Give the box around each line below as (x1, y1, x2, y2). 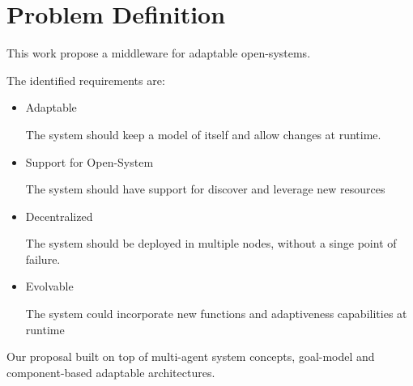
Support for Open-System (25, 153, 154, 170)
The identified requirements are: (6, 71, 165, 88)
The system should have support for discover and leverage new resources (25, 180, 385, 197)
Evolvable (25, 278, 74, 295)
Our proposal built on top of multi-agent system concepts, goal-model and (6, 348, 375, 365)
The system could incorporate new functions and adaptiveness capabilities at (25, 305, 407, 322)
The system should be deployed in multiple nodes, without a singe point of (25, 235, 397, 252)
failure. (25, 250, 61, 267)
